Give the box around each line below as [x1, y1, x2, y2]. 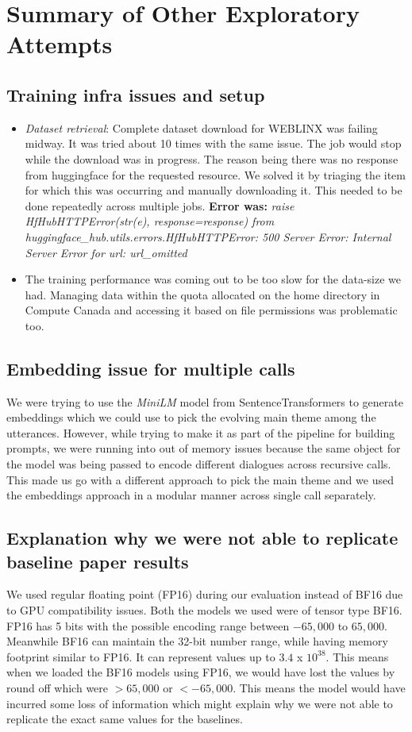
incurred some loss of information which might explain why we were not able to [6, 695, 393, 711]
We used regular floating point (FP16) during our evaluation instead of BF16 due [6, 586, 403, 603]
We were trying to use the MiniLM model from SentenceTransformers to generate [6, 393, 403, 410]
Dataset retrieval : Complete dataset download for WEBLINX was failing [25, 119, 378, 136]
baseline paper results [6, 549, 189, 573]
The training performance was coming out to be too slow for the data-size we [25, 271, 402, 287]
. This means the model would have [233, 680, 406, 695]
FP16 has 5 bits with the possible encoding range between [6, 617, 290, 634]
